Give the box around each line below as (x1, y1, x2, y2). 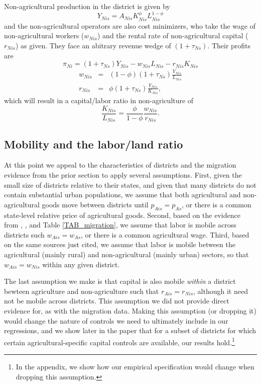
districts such (4, 229, 45, 240)
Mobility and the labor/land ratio (4, 136, 183, 151)
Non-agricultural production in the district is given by (4, 1, 170, 11)
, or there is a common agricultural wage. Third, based (81, 229, 249, 240)
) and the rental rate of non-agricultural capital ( (97, 30, 248, 41)
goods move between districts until (42, 199, 149, 209)
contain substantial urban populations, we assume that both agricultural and (4, 189, 241, 200)
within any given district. (42, 259, 120, 269)
